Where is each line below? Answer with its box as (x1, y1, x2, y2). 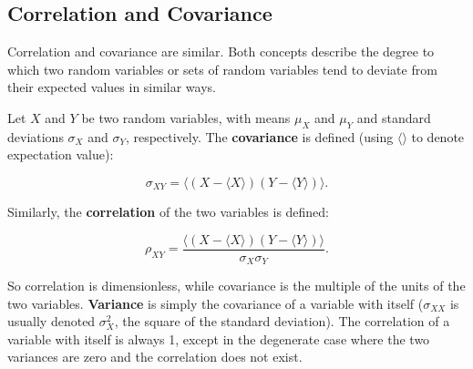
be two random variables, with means (81, 108, 291, 127)
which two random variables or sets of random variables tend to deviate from (7, 59, 437, 78)
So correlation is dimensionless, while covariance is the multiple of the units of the (7, 276, 466, 295)
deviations (7, 127, 64, 146)
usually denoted (7, 312, 96, 331)
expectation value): (7, 145, 114, 164)
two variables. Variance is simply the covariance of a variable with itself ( (7, 293, 424, 313)
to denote (411, 127, 465, 146)
